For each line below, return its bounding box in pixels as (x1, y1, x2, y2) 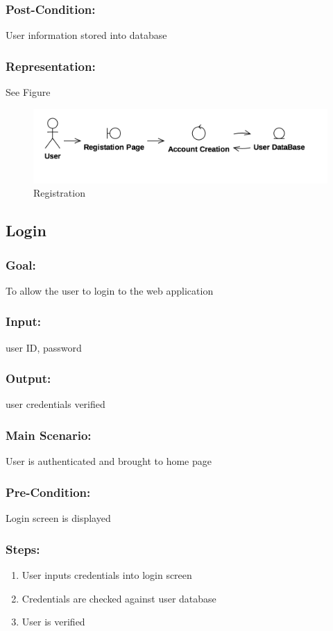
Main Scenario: (6, 426, 92, 443)
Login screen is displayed (6, 511, 111, 525)
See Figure (6, 85, 51, 99)
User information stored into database (6, 28, 167, 42)
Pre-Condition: (6, 483, 91, 500)
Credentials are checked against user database (22, 591, 216, 605)
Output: (6, 370, 51, 387)
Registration (33, 186, 85, 200)
